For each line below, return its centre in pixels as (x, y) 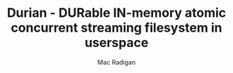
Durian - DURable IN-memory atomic (116, 13)
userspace (116, 43)
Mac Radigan (116, 62)
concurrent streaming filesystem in (116, 28)
